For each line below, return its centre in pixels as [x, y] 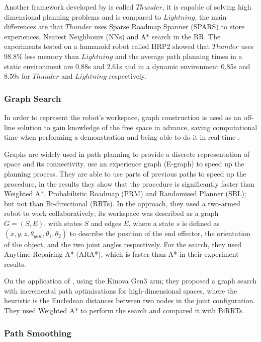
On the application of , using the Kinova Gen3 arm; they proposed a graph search [130, 281]
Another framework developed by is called [69, 7]
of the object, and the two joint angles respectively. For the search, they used [123, 244]
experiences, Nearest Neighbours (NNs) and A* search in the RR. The [112, 36]
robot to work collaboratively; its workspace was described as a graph [111, 213]
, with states [63, 223]
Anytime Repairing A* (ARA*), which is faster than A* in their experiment [121, 254]
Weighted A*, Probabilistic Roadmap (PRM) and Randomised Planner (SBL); [125, 193]
